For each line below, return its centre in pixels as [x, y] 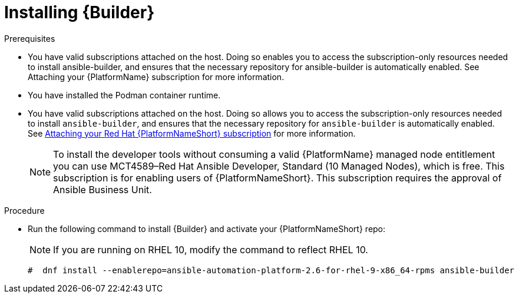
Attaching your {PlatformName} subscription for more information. [156, 77]
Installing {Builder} [80, 12]
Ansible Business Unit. [103, 189]
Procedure [24, 210]
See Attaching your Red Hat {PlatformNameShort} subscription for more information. [192, 133]
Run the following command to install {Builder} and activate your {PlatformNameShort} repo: [207, 229]
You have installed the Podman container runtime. [124, 95]
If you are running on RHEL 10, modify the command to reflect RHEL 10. [211, 249]
